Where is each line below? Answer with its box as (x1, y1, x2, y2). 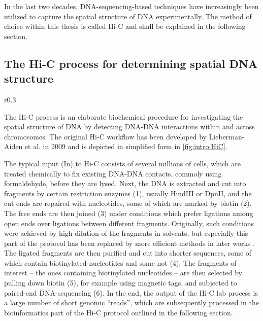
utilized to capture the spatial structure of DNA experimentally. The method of (4, 11, 252, 21)
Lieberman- (209, 131, 245, 141)
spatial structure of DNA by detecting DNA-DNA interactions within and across (4, 121, 255, 132)
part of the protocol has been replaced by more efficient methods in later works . (4, 237, 255, 248)
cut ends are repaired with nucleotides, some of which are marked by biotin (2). (4, 198, 252, 208)
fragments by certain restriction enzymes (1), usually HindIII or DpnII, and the (4, 188, 252, 198)
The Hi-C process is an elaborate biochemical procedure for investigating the (4, 111, 243, 122)
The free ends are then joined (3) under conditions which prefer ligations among (4, 207, 253, 218)
